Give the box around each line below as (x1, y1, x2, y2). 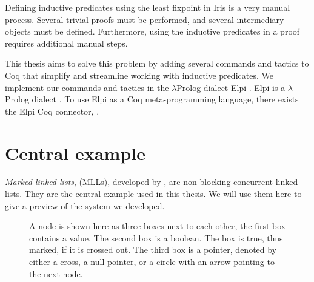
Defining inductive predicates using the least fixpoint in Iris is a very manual (5, 1, 290, 13)
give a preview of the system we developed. (5, 199, 165, 212)
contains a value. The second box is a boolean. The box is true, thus (29, 231, 283, 244)
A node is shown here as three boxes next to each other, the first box (29, 220, 286, 232)
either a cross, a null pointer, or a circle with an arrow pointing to (29, 255, 275, 268)
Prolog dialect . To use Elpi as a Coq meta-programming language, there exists (5, 93, 299, 106)
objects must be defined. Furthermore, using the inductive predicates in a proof (5, 25, 300, 38)
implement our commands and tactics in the (5, 81, 169, 93)
